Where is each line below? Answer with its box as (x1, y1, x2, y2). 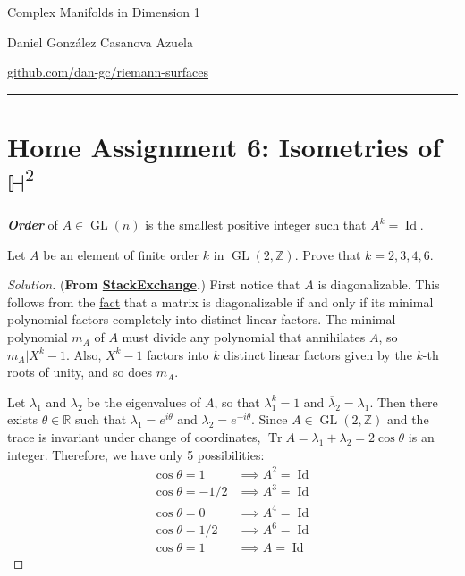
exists (7, 410, 38, 429)
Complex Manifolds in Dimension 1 (7, 3, 200, 21)
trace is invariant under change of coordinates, (7, 428, 261, 447)
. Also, (65, 345, 102, 363)
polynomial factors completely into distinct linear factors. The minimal (7, 310, 396, 329)
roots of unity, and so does (7, 363, 153, 381)
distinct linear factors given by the (224, 345, 412, 363)
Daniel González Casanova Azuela (7, 32, 194, 51)
